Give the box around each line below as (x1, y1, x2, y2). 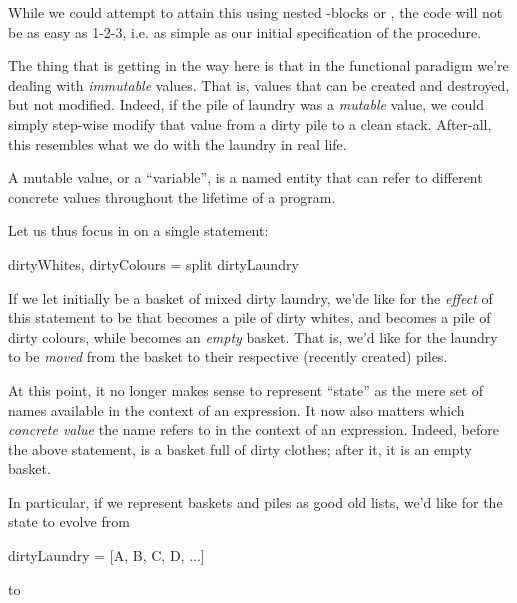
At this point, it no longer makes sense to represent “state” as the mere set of (8, 379, 484, 400)
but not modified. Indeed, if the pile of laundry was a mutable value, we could (8, 94, 484, 115)
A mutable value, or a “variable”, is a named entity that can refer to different (8, 167, 483, 188)
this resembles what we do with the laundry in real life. (8, 133, 347, 154)
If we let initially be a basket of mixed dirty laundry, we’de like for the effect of (8, 287, 493, 308)
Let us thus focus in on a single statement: (8, 220, 269, 241)
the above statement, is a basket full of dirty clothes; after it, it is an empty (8, 438, 472, 459)
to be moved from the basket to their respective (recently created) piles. (8, 346, 448, 367)
